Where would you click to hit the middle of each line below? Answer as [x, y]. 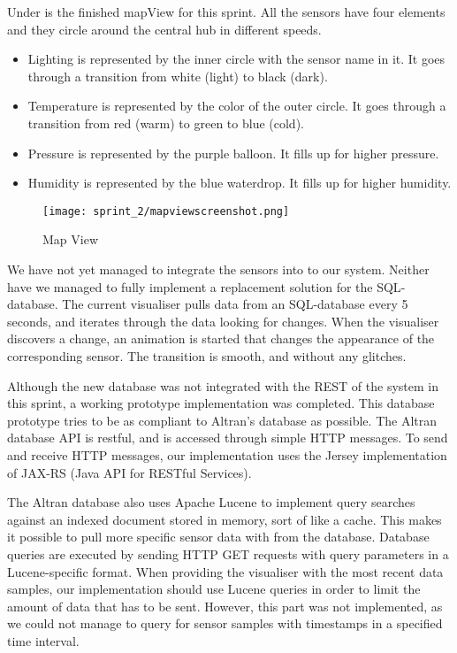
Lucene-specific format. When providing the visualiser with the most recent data [225, 571]
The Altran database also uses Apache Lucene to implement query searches [211, 502]
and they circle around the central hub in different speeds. [164, 29]
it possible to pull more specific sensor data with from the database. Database [218, 537]
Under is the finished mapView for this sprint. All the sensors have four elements [226, 12]
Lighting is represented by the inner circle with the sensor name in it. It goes [236, 59]
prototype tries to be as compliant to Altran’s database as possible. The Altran [222, 420]
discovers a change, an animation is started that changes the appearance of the [221, 338]
